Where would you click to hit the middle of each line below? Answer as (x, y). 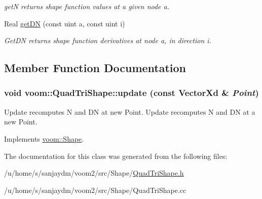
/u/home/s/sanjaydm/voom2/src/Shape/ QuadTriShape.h (94, 173)
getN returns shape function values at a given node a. (87, 6)
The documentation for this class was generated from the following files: (116, 156)
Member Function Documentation (95, 68)
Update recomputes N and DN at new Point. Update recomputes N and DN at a (130, 111)
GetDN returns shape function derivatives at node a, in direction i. (108, 40)
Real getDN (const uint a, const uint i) (65, 23)
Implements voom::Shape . (44, 138)
